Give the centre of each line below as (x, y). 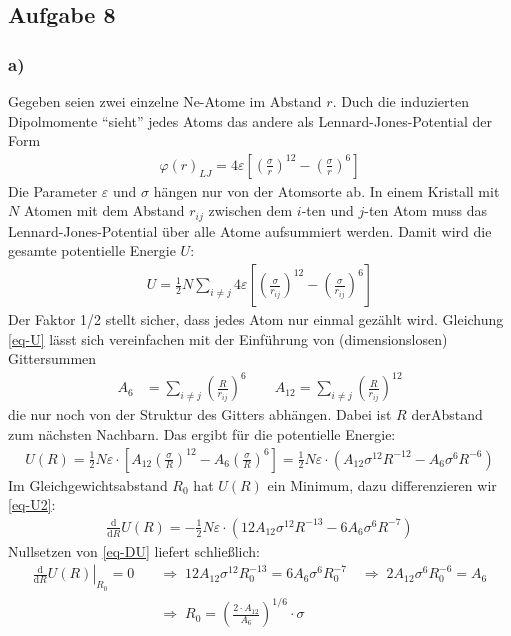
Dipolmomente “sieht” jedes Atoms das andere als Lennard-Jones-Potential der (250, 120)
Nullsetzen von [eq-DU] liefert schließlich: (134, 550)
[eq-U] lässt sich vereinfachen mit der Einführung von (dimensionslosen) (228, 338)
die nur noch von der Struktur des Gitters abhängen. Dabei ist (200, 414)
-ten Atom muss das (425, 210)
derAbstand (447, 414)
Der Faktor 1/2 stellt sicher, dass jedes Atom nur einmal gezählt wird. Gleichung (256, 319)
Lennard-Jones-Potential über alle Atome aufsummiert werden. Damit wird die (250, 230)
